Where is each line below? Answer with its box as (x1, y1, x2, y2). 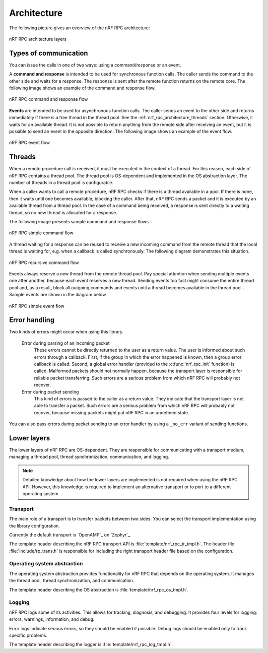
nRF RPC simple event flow (9, 303, 65, 309)
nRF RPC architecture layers (9, 36, 67, 42)
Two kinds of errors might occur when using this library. (9, 329, 124, 335)
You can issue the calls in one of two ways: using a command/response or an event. (9, 62, 181, 68)
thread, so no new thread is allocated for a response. (9, 209, 118, 215)
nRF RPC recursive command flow (9, 260, 79, 265)
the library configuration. (9, 522, 60, 528)
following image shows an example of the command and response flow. (9, 85, 156, 91)
